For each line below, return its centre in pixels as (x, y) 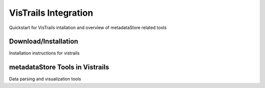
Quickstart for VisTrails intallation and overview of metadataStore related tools (88, 28)
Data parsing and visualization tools (45, 79)
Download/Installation (44, 42)
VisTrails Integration (51, 13)
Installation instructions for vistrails (44, 53)
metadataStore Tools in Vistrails (59, 67)
